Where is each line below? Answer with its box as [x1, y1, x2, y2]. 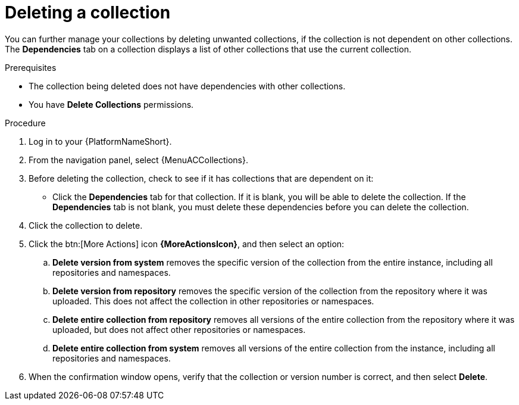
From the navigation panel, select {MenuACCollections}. [29, 154, 248, 165]
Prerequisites [5, 62, 57, 73]
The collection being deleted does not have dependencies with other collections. [29, 80, 346, 91]
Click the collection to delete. [29, 220, 143, 230]
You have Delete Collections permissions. [29, 99, 194, 110]
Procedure [5, 117, 46, 128]
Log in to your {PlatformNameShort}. [29, 136, 172, 147]
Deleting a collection [5, 2, 171, 23]
